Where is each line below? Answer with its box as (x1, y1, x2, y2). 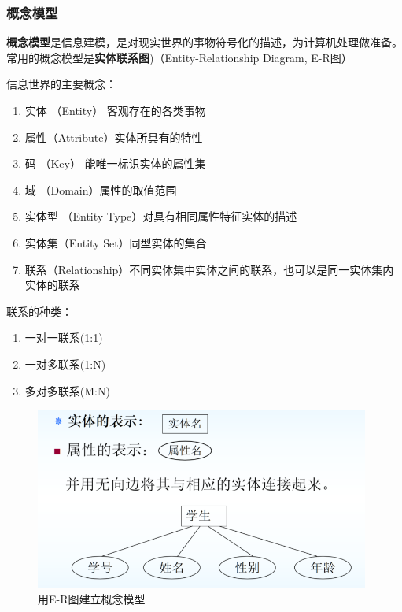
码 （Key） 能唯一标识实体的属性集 (24, 155, 206, 172)
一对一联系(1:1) (24, 329, 103, 346)
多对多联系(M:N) (24, 382, 110, 399)
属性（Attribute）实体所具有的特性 (24, 128, 203, 145)
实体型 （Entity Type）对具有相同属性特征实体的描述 (24, 208, 297, 224)
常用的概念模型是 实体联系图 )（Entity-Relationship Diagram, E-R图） (6, 49, 352, 65)
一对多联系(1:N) (24, 355, 106, 372)
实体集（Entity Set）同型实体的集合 (24, 234, 207, 250)
